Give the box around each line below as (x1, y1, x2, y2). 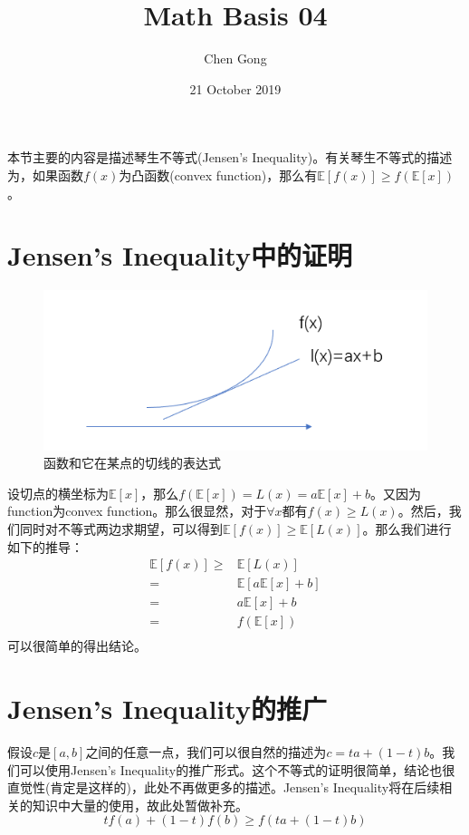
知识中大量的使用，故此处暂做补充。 (32, 795, 248, 814)
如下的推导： (7, 537, 83, 556)
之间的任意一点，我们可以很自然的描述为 (85, 743, 327, 762)
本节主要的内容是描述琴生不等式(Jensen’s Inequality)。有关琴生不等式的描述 (7, 148, 453, 167)
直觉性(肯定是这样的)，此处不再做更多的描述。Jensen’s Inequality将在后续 (7, 778, 440, 797)
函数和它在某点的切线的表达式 (43, 453, 221, 472)
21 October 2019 (189, 79, 282, 98)
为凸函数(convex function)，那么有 (119, 165, 318, 184)
